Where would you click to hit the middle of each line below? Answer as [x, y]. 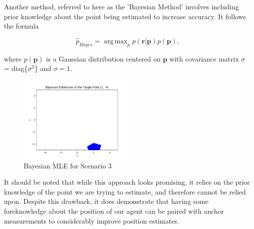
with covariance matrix [204, 58]
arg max [115, 41]
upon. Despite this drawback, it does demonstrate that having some [106, 201]
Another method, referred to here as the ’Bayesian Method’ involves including [122, 6]
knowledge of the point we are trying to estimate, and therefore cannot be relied [125, 191]
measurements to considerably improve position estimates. [92, 220]
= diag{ [16, 68]
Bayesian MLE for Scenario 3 [68, 165]
